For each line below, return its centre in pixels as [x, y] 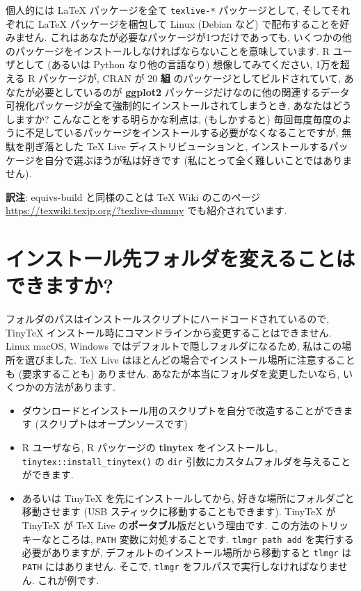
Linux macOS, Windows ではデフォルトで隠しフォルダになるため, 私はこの [174, 346]
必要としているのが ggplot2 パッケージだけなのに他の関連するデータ [192, 91]
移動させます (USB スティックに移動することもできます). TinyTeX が [179, 511]
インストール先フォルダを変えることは [180, 258]
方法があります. [80, 387]
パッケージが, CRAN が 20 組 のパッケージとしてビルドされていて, [190, 78]
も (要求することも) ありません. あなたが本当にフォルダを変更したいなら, [173, 373]
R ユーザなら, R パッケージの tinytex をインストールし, [150, 447]
